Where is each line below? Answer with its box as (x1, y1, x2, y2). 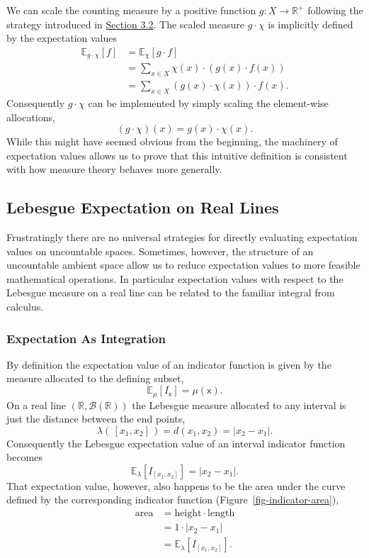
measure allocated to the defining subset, (6, 371, 184, 386)
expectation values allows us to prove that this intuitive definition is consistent (6, 147, 348, 162)
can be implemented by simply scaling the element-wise (88, 95, 329, 110)
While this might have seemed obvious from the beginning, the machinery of (6, 134, 338, 149)
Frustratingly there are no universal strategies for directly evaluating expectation (6, 230, 358, 245)
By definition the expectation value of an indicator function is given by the (6, 357, 331, 372)
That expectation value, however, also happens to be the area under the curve (6, 478, 346, 493)
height (174, 508, 202, 519)
